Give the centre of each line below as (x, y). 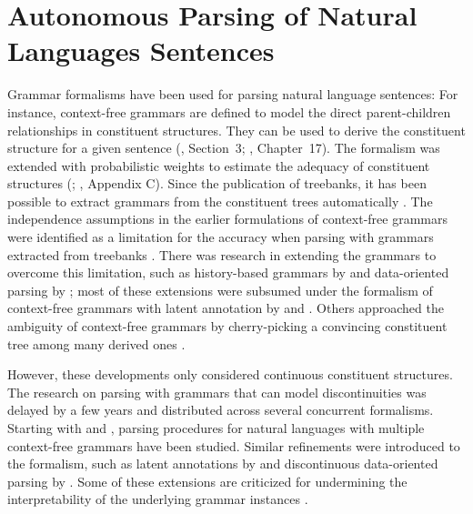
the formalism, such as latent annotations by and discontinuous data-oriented (223, 464)
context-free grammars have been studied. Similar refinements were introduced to (234, 445)
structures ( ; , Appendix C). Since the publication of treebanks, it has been (217, 183)
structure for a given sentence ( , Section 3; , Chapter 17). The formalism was (224, 148)
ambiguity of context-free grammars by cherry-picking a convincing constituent (227, 326)
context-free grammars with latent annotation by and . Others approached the (226, 308)
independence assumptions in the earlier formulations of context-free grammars (228, 219)
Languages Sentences (141, 50)
